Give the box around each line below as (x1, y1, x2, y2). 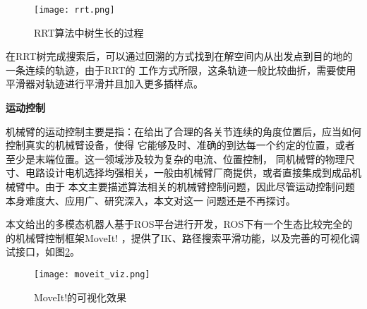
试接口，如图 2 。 (6, 244, 80, 259)
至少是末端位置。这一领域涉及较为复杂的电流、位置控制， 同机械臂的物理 (6, 151, 345, 166)
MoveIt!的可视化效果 (34, 289, 127, 304)
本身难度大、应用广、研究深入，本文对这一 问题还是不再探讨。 (6, 193, 296, 207)
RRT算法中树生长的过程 (34, 25, 144, 40)
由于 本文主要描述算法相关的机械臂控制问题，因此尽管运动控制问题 (44, 179, 355, 193)
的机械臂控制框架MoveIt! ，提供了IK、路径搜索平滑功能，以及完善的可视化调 (6, 230, 360, 245)
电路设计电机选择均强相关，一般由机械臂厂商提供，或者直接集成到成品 (25, 165, 351, 180)
